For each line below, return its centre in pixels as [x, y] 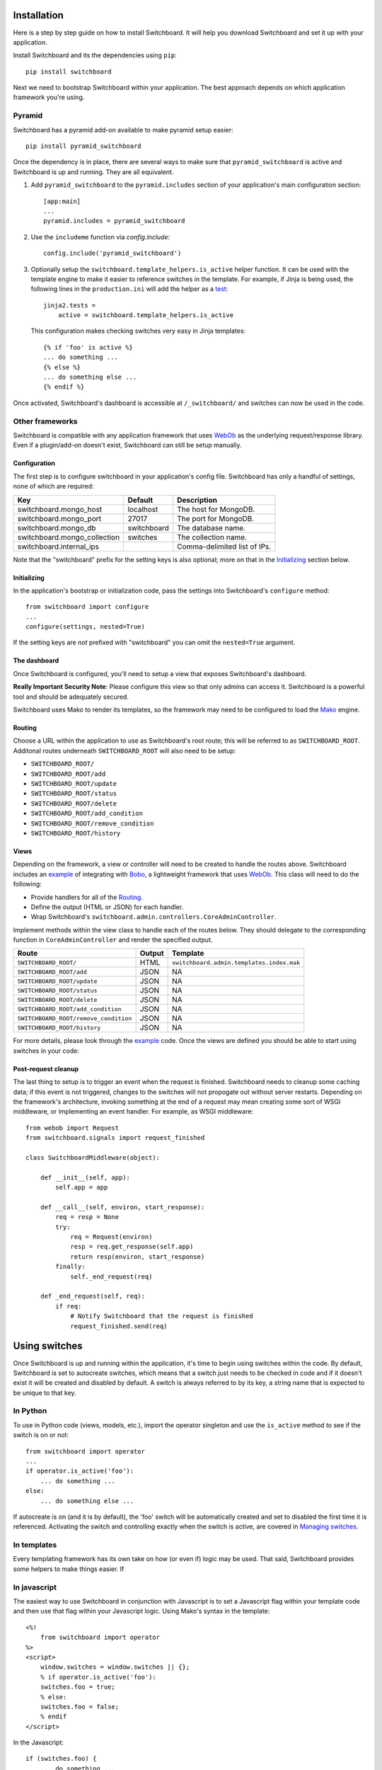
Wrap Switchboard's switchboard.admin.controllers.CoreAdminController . [154, 917]
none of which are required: [54, 486]
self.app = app [82, 1187]
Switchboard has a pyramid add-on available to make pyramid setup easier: [123, 130]
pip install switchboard [69, 72]
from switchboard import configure [87, 607]
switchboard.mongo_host [60, 509]
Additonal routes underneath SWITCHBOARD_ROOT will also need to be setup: [125, 750]
